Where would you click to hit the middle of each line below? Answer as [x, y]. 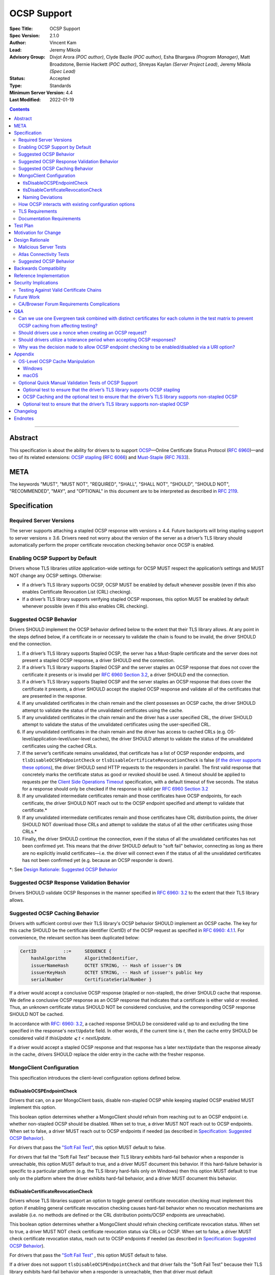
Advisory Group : [28, 57]
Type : [16, 85]
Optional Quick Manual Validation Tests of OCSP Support [78, 382]
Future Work [27, 297]
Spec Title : [21, 29]
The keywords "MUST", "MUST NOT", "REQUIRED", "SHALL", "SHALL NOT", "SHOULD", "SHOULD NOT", [120, 484]
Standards [60, 85]
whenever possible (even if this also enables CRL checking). [85, 606]
